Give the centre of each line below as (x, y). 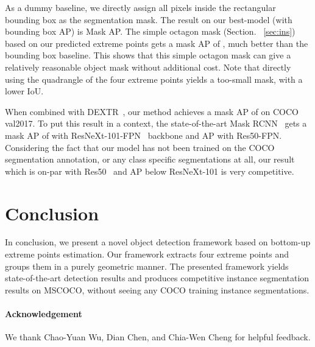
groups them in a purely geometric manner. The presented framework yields (147, 266)
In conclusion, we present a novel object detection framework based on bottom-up (158, 242)
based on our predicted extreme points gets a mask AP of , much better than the (157, 43)
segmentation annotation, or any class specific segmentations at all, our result (150, 159)
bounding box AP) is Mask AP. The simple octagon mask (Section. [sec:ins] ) (150, 31)
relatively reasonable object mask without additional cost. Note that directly (148, 67)
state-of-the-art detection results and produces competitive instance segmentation (157, 278)
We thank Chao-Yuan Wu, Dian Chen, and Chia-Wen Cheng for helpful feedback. (158, 337)
